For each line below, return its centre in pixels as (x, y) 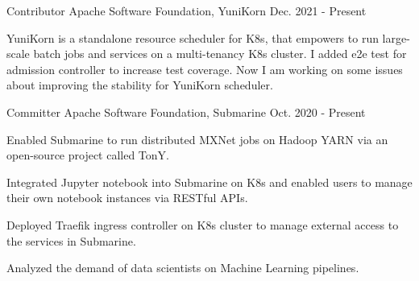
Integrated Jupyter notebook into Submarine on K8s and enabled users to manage (209, 182)
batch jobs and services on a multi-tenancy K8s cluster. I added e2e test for (220, 54)
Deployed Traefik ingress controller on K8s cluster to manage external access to (203, 224)
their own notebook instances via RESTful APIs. (127, 198)
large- (396, 37)
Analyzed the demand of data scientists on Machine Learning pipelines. (183, 268)
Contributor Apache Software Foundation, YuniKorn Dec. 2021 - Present (187, 10)
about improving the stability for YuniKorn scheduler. (140, 85)
